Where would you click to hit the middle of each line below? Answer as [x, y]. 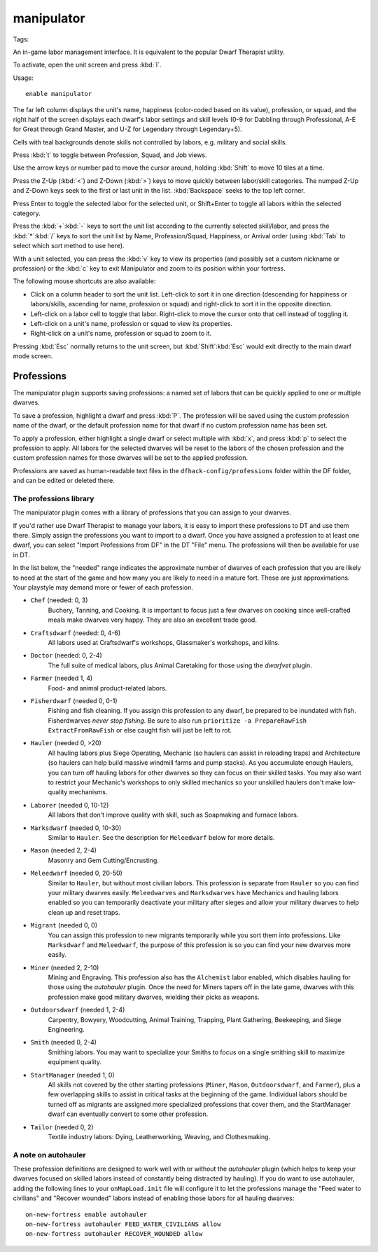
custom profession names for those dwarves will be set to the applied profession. [131, 458]
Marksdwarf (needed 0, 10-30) [76, 828]
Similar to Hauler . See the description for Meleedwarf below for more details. [161, 837]
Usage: [23, 78]
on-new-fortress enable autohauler [86, 1214]
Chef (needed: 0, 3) [59, 600]
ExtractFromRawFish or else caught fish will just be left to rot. [140, 730]
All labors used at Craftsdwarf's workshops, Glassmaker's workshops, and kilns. [164, 642]
